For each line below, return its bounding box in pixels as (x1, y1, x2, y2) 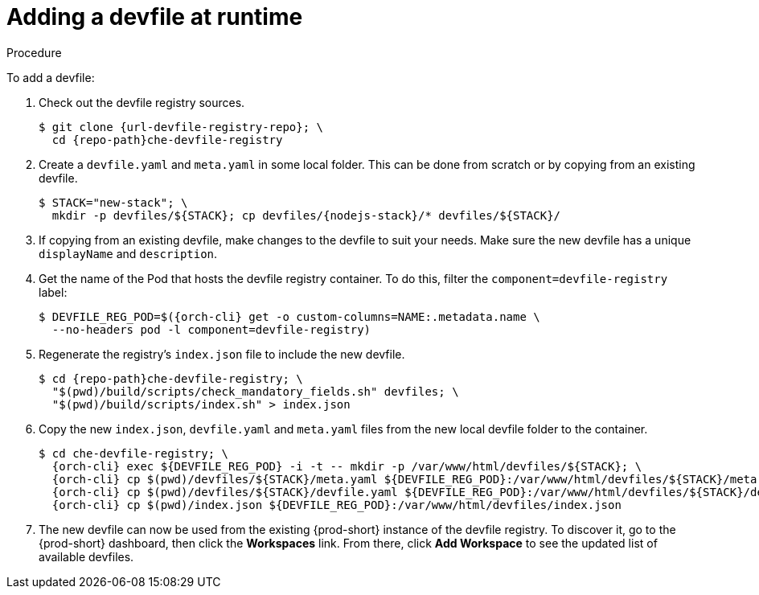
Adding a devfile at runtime (6, 3, 303, 31)
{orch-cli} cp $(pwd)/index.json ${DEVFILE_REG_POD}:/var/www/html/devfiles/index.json (51, 498, 622, 511)
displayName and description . (39, 246, 218, 261)
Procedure (6, 45, 62, 59)
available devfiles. (39, 549, 134, 564)
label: (39, 285, 68, 299)
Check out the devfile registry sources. (39, 95, 245, 109)
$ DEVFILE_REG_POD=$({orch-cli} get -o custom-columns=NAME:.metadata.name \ (39, 310, 540, 323)
